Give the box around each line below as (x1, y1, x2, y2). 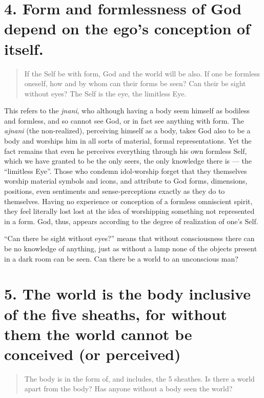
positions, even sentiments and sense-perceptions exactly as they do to (4, 186, 225, 196)
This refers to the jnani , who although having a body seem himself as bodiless (4, 105, 250, 116)
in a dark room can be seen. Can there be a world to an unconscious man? (4, 253, 238, 264)
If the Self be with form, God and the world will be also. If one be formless (24, 68, 260, 78)
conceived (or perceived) (4, 343, 181, 364)
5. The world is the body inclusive (4, 283, 251, 304)
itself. (4, 38, 44, 59)
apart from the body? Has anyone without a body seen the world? (24, 383, 233, 394)
